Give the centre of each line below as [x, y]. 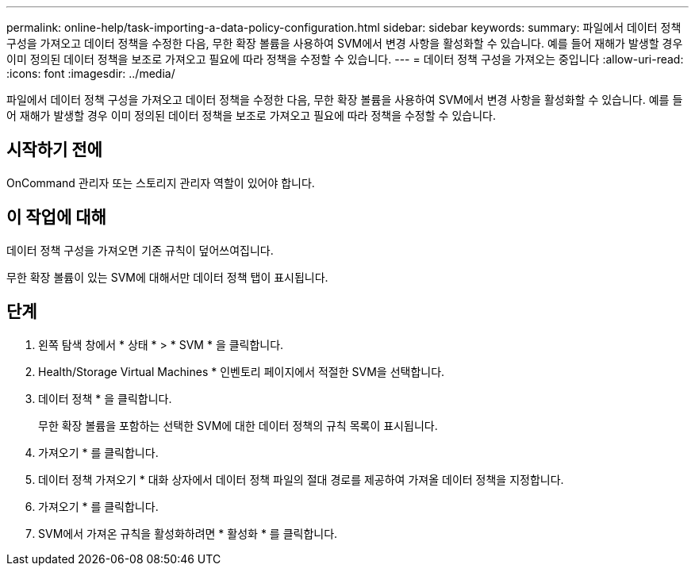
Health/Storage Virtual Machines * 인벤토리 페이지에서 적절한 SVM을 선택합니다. [242, 371]
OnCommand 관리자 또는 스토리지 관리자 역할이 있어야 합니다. [161, 182]
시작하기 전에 [54, 150]
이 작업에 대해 [56, 217]
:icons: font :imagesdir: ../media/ [91, 73]
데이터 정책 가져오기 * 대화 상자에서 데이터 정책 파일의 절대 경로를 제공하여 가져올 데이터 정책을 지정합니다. [301, 479]
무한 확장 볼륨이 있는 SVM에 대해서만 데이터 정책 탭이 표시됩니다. [167, 277]
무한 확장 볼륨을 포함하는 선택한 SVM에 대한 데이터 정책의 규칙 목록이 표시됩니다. [238, 425]
